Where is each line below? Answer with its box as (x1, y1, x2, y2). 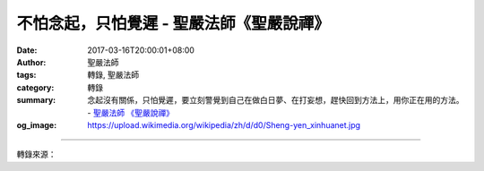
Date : (16, 45, 38, 56)
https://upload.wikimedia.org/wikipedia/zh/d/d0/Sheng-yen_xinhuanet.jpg (87, 119, 361, 130)
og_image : (16, 119, 57, 130)
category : (16, 81, 55, 93)
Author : (16, 56, 47, 67)
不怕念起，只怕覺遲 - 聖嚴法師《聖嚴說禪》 (16, 13, 331, 33)
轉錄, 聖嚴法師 (87, 70, 139, 81)
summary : (16, 95, 56, 106)
